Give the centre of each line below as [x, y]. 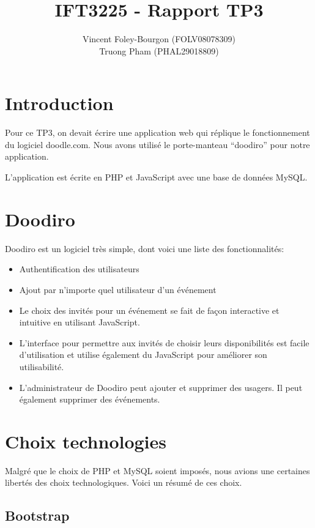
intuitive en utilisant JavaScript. [80, 322]
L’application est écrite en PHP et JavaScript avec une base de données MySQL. [156, 177]
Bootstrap [37, 515]
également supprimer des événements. [90, 399]
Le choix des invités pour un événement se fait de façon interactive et [149, 310]
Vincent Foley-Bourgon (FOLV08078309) [159, 39]
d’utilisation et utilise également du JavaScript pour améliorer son [143, 355]
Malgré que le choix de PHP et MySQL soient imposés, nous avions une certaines [157, 470]
